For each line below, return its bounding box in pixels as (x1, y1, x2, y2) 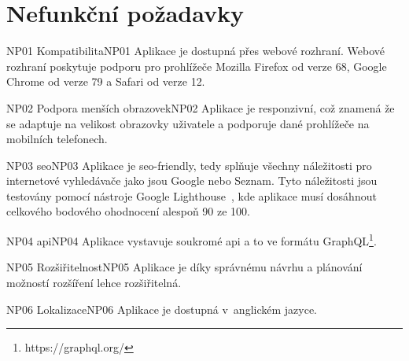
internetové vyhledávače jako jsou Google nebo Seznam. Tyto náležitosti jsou (6, 172, 378, 189)
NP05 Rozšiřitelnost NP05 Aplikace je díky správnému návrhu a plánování (6, 259, 363, 275)
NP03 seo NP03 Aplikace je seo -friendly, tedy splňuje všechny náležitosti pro (6, 157, 372, 173)
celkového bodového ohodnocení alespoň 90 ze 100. (6, 203, 251, 219)
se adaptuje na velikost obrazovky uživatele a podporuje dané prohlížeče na (6, 115, 370, 131)
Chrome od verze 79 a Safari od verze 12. (6, 73, 205, 90)
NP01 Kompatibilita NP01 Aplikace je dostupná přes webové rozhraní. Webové (6, 42, 385, 59)
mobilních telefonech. (6, 131, 108, 147)
